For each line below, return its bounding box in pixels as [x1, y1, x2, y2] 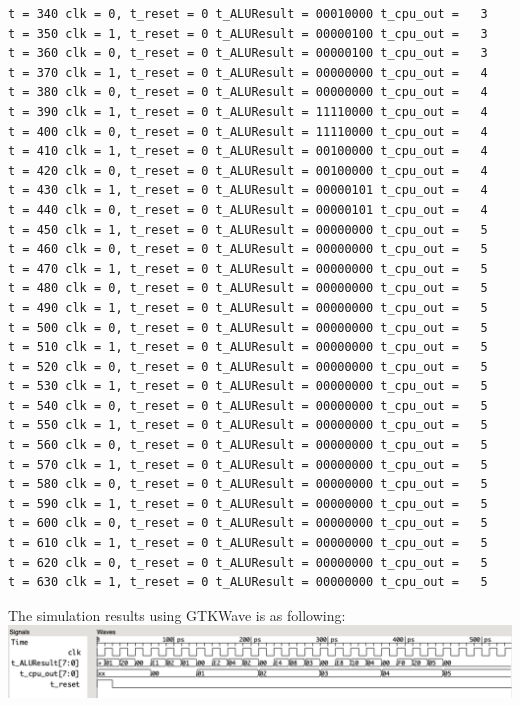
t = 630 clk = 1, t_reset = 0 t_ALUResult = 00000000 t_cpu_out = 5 [8, 575, 488, 590]
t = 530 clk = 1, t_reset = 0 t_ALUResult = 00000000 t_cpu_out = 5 [8, 379, 488, 394]
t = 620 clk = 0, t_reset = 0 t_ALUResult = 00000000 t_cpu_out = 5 [8, 555, 488, 570]
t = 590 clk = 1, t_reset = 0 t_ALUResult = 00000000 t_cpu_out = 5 [8, 496, 488, 511]
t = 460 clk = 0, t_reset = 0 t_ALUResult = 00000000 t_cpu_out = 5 [8, 242, 488, 257]
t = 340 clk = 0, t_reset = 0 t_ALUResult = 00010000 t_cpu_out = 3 [8, 7, 488, 21]
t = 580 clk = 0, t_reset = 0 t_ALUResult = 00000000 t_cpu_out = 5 [8, 477, 488, 492]
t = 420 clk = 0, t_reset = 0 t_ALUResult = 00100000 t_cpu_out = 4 [8, 163, 488, 178]
